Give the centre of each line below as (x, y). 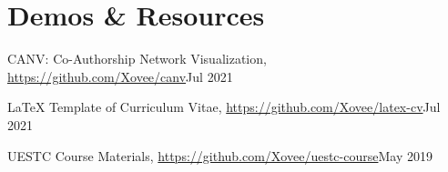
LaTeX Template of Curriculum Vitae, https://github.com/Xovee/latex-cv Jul (224, 107)
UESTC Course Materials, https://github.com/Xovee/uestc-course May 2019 (220, 155)
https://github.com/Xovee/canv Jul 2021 (120, 76)
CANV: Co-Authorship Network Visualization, (137, 59)
